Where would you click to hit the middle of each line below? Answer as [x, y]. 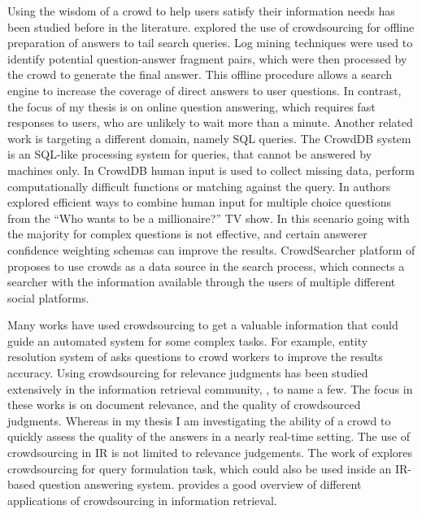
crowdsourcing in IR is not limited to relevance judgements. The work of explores [210, 453]
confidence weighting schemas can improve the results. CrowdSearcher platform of [211, 249]
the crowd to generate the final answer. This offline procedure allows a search [200, 74]
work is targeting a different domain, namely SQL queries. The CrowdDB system [209, 138]
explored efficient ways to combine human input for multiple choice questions [200, 202]
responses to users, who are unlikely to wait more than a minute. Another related [210, 122]
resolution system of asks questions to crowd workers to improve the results [195, 357]
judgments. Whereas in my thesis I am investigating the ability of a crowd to [199, 420]
